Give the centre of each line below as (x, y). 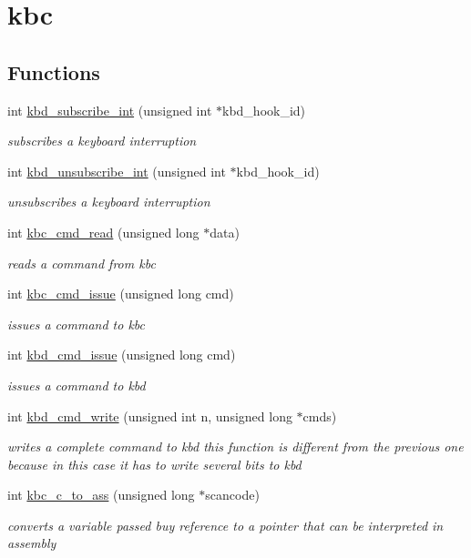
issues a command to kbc (77, 324)
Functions (54, 71)
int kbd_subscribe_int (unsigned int (110, 110)
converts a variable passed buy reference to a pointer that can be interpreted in (225, 525)
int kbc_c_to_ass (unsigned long (101, 495)
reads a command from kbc (82, 263)
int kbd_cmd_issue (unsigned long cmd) (122, 355)
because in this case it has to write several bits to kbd (154, 464)
